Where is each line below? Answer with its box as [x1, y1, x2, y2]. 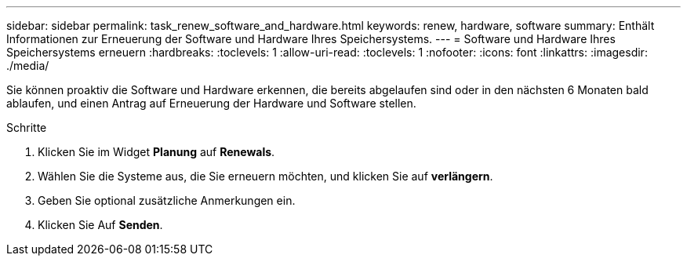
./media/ [6, 59, 49, 72]
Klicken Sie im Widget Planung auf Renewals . [38, 145, 275, 158]
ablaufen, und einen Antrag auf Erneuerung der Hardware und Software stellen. [6, 96, 416, 110]
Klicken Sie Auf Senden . [38, 218, 163, 231]
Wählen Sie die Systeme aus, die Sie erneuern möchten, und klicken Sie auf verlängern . [38, 169, 493, 183]
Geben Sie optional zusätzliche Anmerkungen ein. [38, 194, 296, 207]
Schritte [6, 121, 47, 134]
